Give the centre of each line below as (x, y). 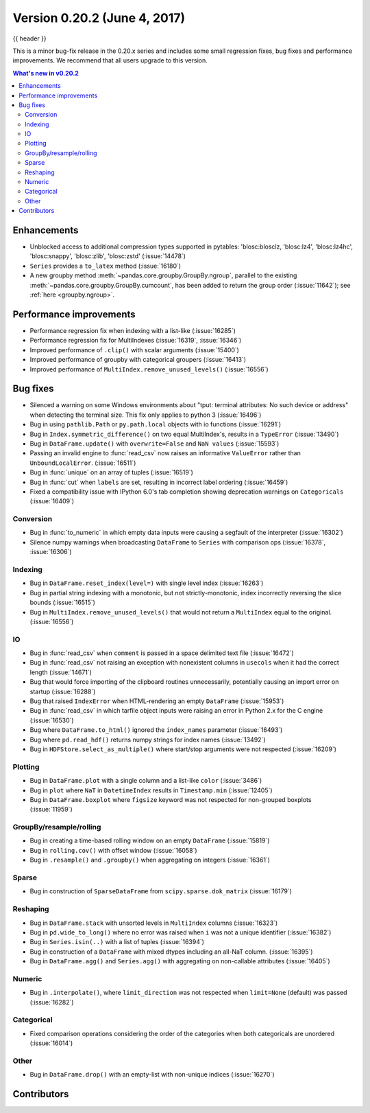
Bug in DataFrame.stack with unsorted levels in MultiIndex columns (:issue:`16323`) (154, 923)
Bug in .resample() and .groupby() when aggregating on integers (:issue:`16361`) (150, 860)
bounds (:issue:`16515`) (63, 603)
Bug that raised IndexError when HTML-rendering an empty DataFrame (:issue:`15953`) (157, 701)
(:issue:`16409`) (52, 501)
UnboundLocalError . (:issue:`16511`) (83, 463)
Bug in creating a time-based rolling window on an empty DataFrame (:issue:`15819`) (150, 840)
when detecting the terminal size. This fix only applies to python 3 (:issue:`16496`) (146, 415)
